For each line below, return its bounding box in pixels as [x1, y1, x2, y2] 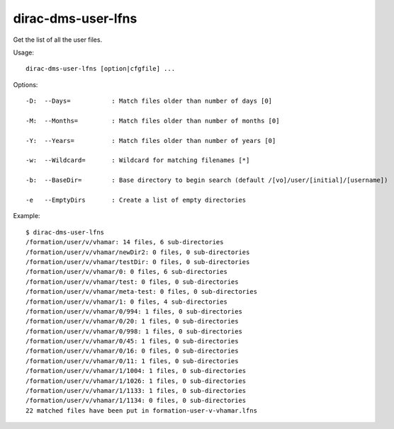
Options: [13, 80, 38, 88]
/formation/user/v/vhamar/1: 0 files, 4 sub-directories [26, 297, 228, 306]
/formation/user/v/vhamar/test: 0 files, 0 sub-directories [26, 278, 239, 286]
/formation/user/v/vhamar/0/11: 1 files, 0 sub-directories [26, 357, 239, 365]
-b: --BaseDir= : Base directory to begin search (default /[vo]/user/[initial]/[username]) [26, 176, 388, 184]
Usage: [13, 48, 35, 57]
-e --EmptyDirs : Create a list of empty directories [26, 196, 247, 205]
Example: [13, 212, 40, 220]
